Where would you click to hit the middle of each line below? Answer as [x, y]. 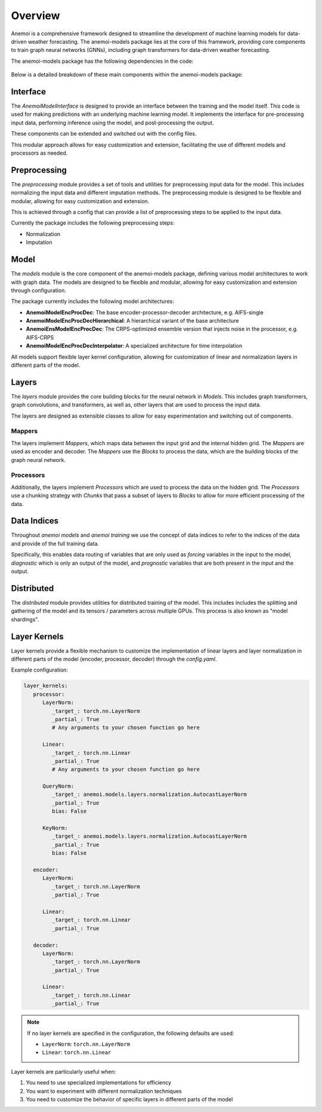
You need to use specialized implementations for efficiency [99, 1083]
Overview [35, 16]
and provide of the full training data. [55, 543]
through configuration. [39, 290]
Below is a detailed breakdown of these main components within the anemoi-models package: [127, 75]
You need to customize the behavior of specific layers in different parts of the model [129, 1099]
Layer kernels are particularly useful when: [64, 1071]
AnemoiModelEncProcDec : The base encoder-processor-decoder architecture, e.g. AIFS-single [145, 312]
